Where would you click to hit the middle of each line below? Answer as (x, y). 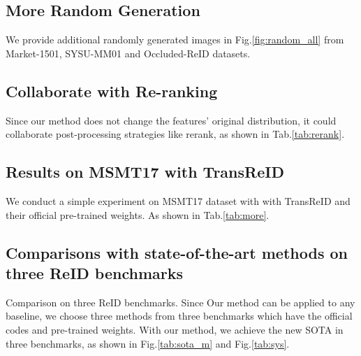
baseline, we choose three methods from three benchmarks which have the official (179, 316)
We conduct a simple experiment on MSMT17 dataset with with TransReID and (178, 200)
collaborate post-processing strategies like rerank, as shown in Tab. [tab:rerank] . (175, 134)
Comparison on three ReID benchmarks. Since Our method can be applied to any (180, 302)
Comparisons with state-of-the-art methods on (177, 252)
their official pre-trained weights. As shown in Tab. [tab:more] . (138, 214)
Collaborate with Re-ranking (112, 91)
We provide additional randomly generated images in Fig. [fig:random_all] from (175, 40)
